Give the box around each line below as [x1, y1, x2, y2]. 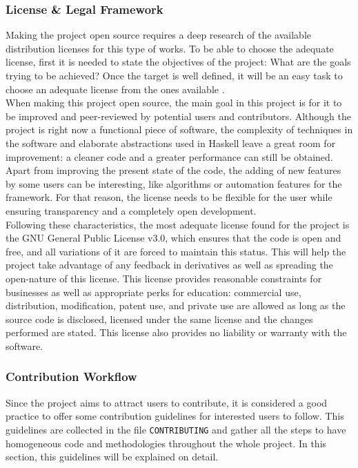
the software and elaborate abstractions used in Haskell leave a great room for [6, 135, 336, 150]
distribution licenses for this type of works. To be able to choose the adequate [6, 41, 334, 55]
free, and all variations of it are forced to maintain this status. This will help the [6, 244, 346, 258]
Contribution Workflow [6, 368, 137, 385]
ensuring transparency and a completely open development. [6, 203, 257, 217]
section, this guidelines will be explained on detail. [6, 449, 219, 464]
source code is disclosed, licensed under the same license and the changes [6, 311, 313, 326]
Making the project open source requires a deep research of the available [6, 28, 312, 42]
